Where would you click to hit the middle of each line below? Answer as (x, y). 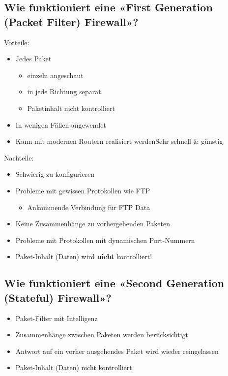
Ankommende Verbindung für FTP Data (89, 207)
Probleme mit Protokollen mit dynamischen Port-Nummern (105, 240)
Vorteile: (17, 42)
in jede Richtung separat (64, 92)
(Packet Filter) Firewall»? (71, 21)
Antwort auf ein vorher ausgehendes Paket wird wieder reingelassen (117, 351)
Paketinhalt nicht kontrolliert (71, 108)
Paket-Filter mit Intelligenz (57, 318)
